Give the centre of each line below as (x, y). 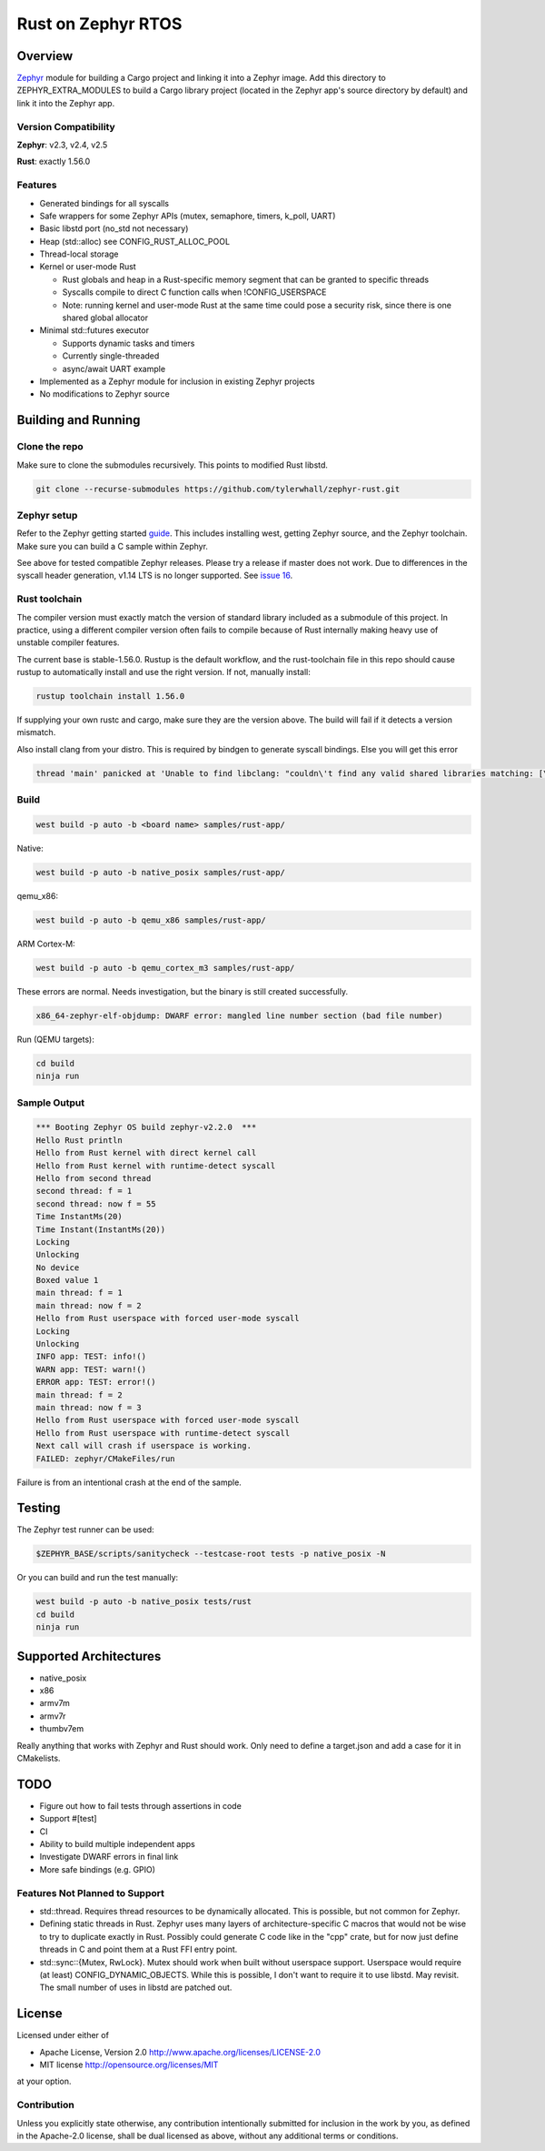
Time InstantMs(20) (79, 1217)
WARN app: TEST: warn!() (91, 1369)
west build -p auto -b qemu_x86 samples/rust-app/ (151, 920)
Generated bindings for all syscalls (104, 203)
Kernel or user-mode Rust (88, 267)
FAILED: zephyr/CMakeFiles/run (106, 1459)
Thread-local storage (79, 254)
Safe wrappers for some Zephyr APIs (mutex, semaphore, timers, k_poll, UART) (188, 216)
